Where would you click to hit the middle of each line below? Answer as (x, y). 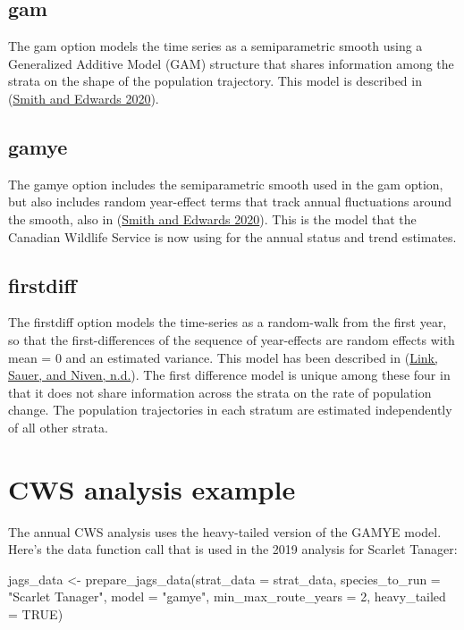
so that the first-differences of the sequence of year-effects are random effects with (232, 339)
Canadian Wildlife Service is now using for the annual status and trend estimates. (232, 236)
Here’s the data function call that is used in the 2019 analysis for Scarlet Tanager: (233, 549)
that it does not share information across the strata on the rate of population (220, 392)
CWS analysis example (152, 488)
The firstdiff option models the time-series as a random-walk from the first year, (228, 322)
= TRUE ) (36, 614)
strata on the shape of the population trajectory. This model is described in (215, 81)
